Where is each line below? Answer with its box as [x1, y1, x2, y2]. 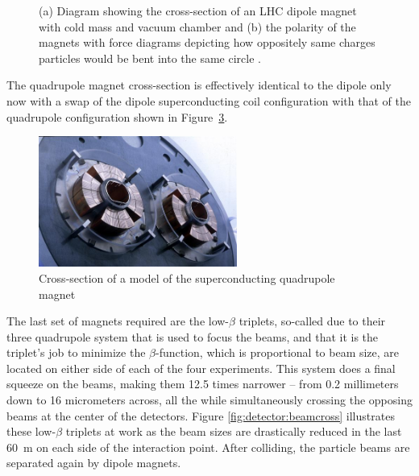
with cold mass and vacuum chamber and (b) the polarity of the [39, 18, 356, 35]
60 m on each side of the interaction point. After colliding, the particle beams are [6, 438, 410, 455]
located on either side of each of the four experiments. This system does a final [6, 359, 396, 376]
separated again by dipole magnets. [6, 454, 181, 471]
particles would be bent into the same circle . [39, 49, 261, 66]
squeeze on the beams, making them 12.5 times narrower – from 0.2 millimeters [6, 375, 399, 392]
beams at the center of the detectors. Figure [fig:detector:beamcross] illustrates [6, 407, 395, 424]
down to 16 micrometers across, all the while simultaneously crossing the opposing [6, 391, 413, 408]
